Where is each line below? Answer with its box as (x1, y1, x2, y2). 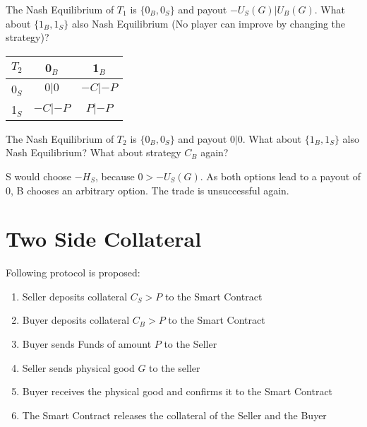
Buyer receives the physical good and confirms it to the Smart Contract (22, 384, 333, 399)
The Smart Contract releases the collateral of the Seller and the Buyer (22, 407, 327, 422)
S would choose (6, 168, 72, 183)
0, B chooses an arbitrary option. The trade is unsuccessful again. (6, 182, 289, 197)
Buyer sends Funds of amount (22, 337, 152, 351)
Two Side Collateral (6, 224, 202, 253)
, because (95, 168, 135, 183)
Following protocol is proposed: (6, 265, 140, 280)
